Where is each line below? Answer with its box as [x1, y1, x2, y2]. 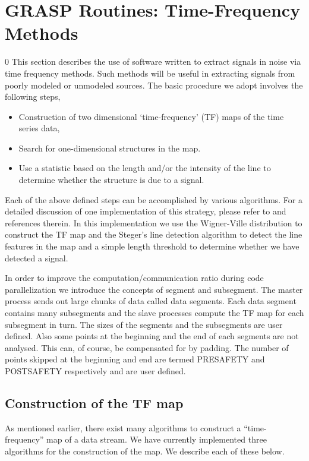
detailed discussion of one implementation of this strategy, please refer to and [5, 205, 286, 217]
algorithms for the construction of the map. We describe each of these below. [5, 444, 285, 457]
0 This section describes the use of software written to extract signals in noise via [5, 55, 301, 68]
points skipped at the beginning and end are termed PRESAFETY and [5, 353, 265, 365]
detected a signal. [5, 251, 68, 264]
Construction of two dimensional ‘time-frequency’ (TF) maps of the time [18, 110, 284, 122]
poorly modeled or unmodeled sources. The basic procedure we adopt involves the [5, 78, 303, 91]
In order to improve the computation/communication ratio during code [5, 271, 264, 284]
